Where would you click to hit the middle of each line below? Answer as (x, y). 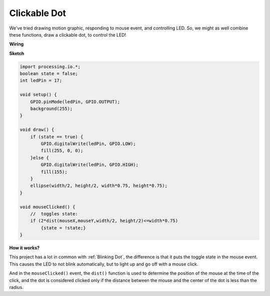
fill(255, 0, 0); (62, 151)
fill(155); (54, 172)
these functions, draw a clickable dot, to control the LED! (68, 35)
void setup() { (38, 95)
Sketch (17, 53)
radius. (16, 287)
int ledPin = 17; (41, 81)
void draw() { (37, 130)
